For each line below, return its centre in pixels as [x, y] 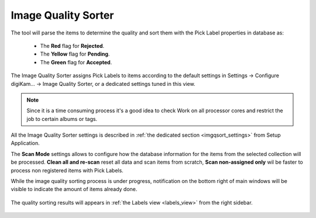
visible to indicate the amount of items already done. [74, 189]
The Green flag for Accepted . [76, 62]
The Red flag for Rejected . [72, 46]
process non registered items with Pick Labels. [67, 170]
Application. [25, 143]
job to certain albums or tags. [62, 119]
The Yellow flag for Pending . [75, 54]
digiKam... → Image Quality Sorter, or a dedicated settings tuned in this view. [103, 84]
